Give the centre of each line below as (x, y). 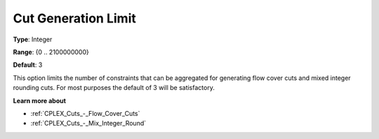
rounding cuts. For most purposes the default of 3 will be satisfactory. (114, 88)
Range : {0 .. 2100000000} (51, 52)
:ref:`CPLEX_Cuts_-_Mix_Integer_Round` (88, 124)
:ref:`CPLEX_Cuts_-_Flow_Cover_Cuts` (85, 113)
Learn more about (40, 100)
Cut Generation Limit (74, 18)
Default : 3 (28, 65)
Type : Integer (33, 39)
